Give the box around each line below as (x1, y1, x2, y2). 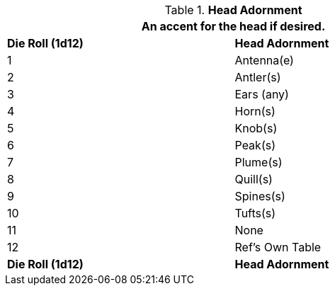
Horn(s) (234, 104, 276, 118)
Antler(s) (234, 70, 281, 84)
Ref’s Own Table (234, 240, 322, 254)
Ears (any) (234, 87, 289, 101)
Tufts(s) (234, 206, 276, 220)
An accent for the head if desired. (141, 19, 326, 33)
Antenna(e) (234, 53, 294, 67)
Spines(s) (234, 189, 285, 203)
